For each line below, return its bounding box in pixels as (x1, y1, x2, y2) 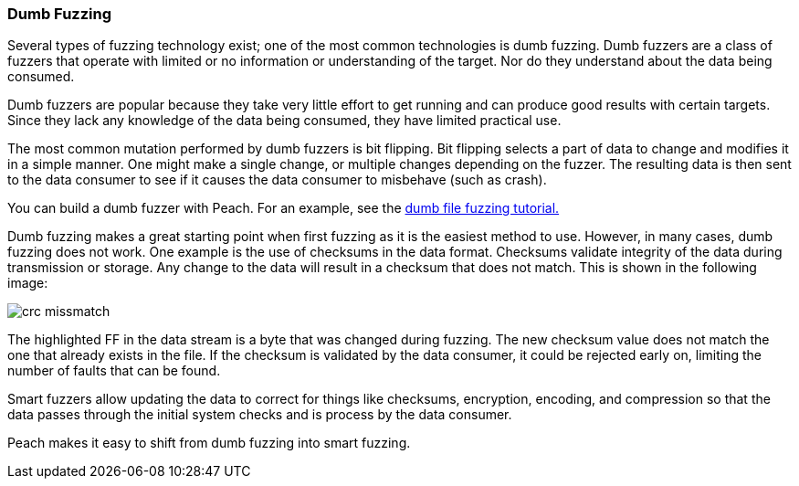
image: (7, 275, 48, 291)
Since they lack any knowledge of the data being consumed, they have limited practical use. (7, 112, 562, 129)
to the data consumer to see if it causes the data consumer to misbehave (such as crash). (7, 172, 547, 188)
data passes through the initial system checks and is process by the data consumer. (7, 407, 512, 423)
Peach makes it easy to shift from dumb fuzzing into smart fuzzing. (7, 435, 411, 451)
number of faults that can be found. (7, 363, 221, 379)
